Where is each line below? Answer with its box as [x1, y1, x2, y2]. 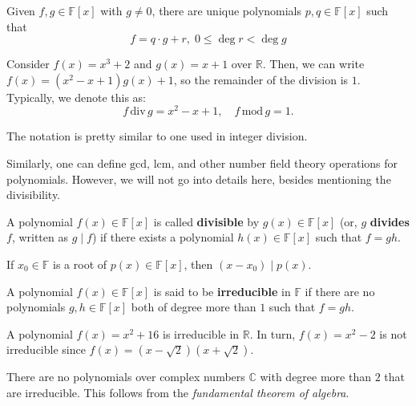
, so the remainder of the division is [173, 71, 349, 87]
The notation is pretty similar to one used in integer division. [6, 128, 308, 144]
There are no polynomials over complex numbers [6, 368, 245, 385]
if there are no [305, 282, 375, 299]
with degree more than [260, 368, 371, 385]
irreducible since [6, 341, 86, 358]
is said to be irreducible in [153, 282, 291, 299]
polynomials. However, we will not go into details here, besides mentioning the [6, 170, 391, 187]
